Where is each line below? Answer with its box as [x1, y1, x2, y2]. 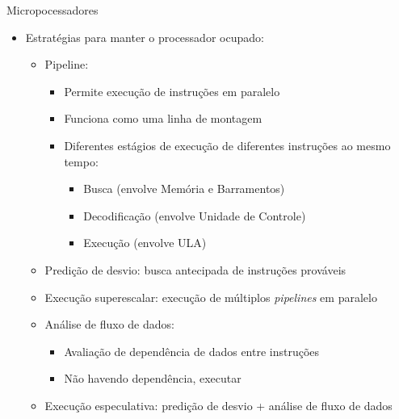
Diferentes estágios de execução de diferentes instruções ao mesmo [64, 136, 391, 153]
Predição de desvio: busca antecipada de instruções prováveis [44, 261, 346, 278]
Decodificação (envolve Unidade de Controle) [83, 207, 306, 224]
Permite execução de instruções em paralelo [64, 82, 280, 99]
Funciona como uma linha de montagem [64, 110, 262, 127]
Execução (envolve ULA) [83, 234, 207, 251]
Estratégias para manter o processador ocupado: [25, 28, 264, 45]
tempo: [64, 153, 99, 170]
